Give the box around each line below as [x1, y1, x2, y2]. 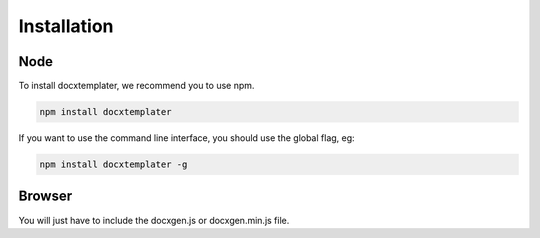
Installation [18, 15, 114, 37]
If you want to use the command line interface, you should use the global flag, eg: [18, 132, 355, 144]
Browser [18, 188, 73, 205]
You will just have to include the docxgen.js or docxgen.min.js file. [18, 214, 290, 226]
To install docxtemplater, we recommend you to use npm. [18, 80, 255, 92]
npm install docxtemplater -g [39, 159, 188, 170]
